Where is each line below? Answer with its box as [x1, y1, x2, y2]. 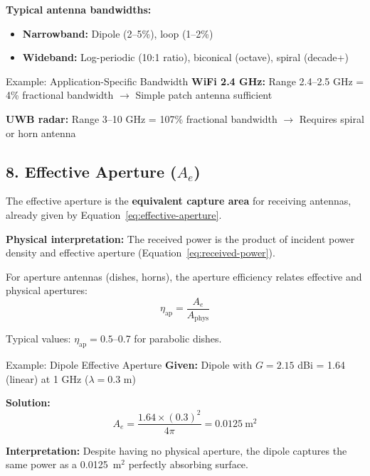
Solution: [6, 395, 51, 410]
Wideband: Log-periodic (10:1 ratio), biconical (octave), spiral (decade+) [22, 50, 349, 65]
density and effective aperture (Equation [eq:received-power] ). [6, 245, 275, 260]
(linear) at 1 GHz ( [6, 371, 89, 386]
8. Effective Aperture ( [6, 160, 177, 182]
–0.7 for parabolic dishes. [112, 331, 222, 346]
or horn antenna [6, 125, 76, 140]
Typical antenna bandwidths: [6, 2, 152, 16]
